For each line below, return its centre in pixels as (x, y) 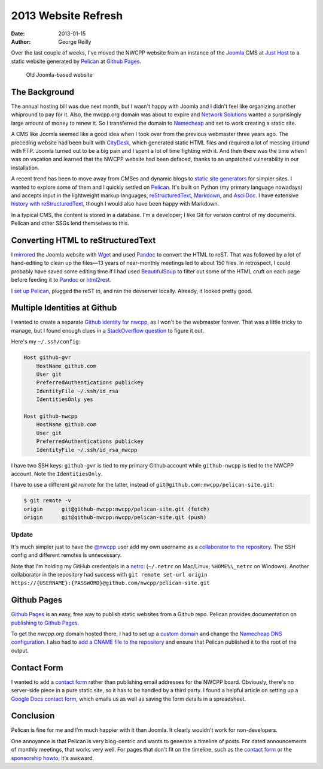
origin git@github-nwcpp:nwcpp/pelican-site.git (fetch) (117, 509)
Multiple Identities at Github (64, 308)
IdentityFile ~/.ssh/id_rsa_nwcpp (87, 450)
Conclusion (33, 716)
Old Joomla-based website (59, 75)
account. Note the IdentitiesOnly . (57, 474)
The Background (43, 92)
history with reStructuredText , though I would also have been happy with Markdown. (115, 204)
